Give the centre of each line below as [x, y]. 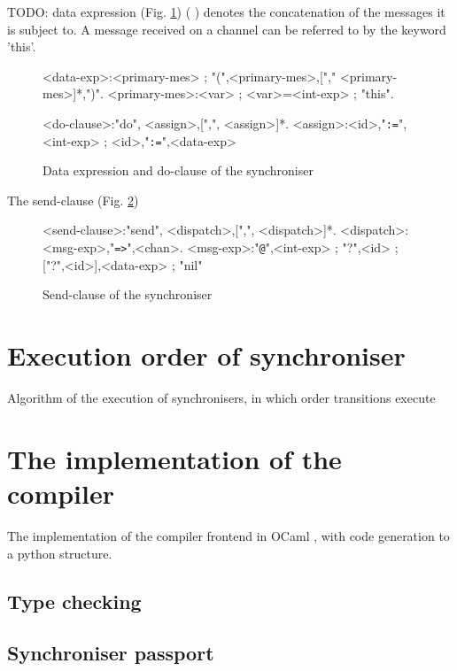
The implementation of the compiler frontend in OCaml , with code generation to [228, 535]
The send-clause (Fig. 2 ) [73, 200]
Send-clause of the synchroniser [128, 294]
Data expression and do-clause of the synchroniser [178, 170]
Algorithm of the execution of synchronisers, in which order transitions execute [221, 398]
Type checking [74, 601]
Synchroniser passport [111, 653]
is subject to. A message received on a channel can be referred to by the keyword [227, 29]
